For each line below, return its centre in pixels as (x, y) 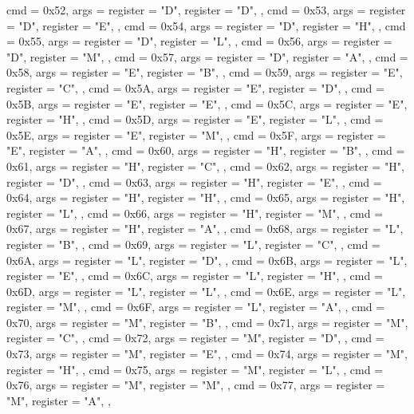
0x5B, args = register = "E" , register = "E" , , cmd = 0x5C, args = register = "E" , (207, 103)
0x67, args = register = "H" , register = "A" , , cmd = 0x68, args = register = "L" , (205, 229)
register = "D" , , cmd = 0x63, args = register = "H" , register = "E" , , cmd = (194, 181)
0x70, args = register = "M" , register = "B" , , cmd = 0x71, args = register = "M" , (207, 322)
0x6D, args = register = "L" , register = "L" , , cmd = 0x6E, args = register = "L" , (206, 291)
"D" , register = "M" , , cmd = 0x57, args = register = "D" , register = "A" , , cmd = (207, 56)
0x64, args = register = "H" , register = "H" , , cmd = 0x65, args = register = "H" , (206, 197)
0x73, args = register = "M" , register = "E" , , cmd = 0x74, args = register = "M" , (207, 354)
